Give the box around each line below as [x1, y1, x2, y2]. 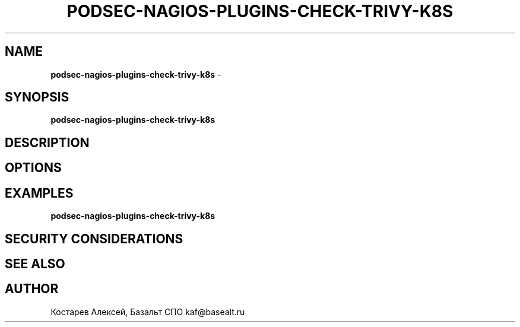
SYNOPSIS [5, 90, 69, 105]
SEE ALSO [5, 256, 65, 271]
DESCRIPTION [5, 135, 90, 150]
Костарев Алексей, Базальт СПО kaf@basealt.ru [50, 306, 245, 317]
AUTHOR [5, 281, 59, 297]
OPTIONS [5, 160, 62, 176]
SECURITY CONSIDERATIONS [5, 231, 183, 246]
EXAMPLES [5, 185, 74, 201]
